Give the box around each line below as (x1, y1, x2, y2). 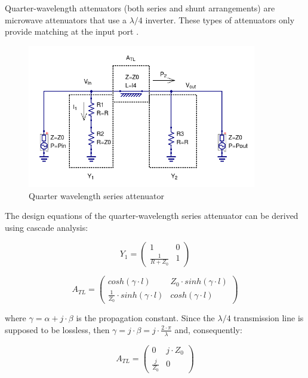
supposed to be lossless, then (5, 323, 110, 336)
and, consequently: (174, 323, 242, 336)
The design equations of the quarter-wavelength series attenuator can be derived (5, 209, 298, 222)
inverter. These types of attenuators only (145, 13, 295, 26)
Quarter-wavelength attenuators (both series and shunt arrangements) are (5, 2, 275, 14)
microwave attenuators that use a (5, 13, 127, 26)
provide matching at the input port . (5, 25, 139, 38)
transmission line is (233, 312, 304, 324)
